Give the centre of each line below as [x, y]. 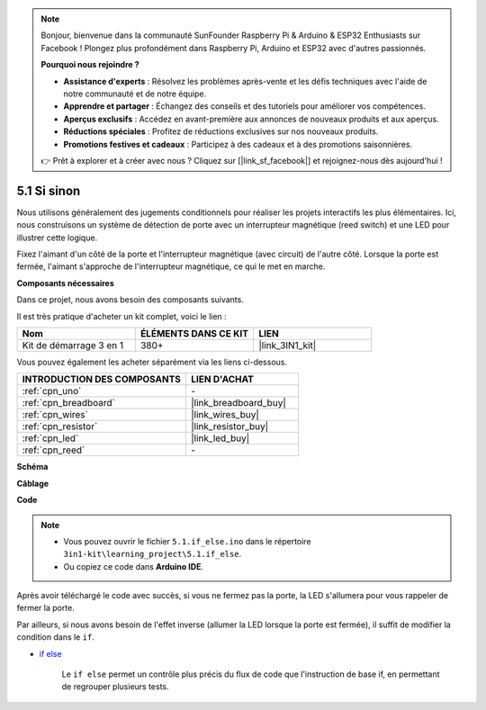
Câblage [33, 483]
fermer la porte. [46, 608]
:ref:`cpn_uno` [52, 391]
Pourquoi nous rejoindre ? [90, 65]
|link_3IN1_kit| [288, 345]
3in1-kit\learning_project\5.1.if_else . [153, 554]
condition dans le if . [55, 637]
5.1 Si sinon [49, 190]
